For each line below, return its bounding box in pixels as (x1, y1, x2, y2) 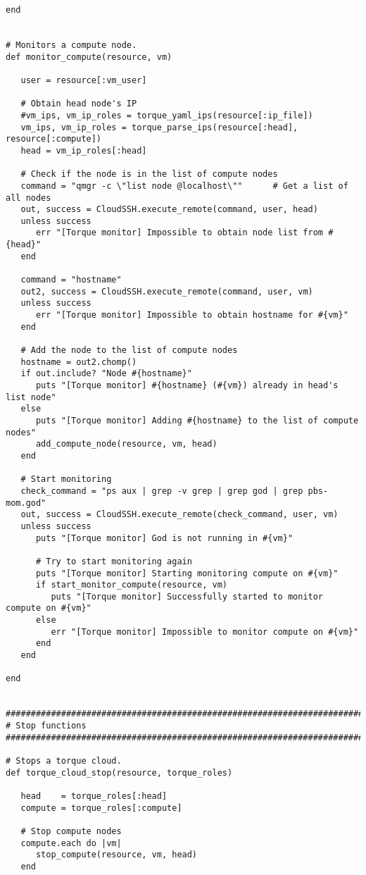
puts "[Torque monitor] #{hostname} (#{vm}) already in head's (35, 380, 339, 390)
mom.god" (6, 497, 46, 508)
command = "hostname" (20, 275, 122, 285)
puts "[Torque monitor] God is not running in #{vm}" (35, 533, 294, 543)
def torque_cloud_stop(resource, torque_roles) (6, 767, 233, 778)
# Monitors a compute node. (6, 39, 137, 50)
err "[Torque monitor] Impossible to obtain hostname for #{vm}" (35, 310, 348, 321)
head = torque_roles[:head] (20, 790, 168, 801)
